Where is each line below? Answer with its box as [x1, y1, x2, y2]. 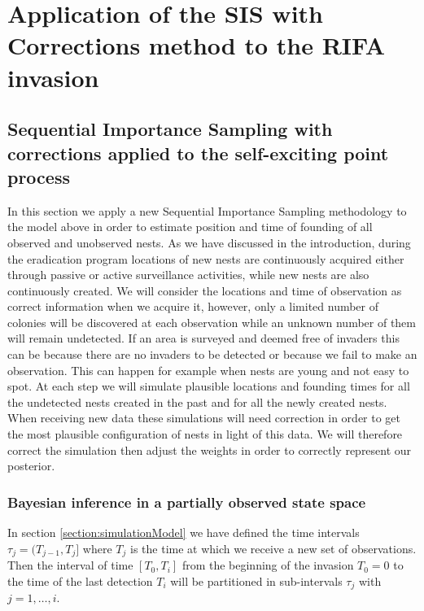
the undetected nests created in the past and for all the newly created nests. [7, 393, 387, 410]
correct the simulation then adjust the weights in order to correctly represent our [7, 441, 412, 458]
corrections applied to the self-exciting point [7, 140, 389, 165]
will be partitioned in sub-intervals [170, 572, 343, 589]
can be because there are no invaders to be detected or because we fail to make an [7, 346, 417, 363]
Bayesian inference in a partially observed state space [7, 491, 366, 512]
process [7, 164, 70, 189]
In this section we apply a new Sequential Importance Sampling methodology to [7, 202, 407, 219]
